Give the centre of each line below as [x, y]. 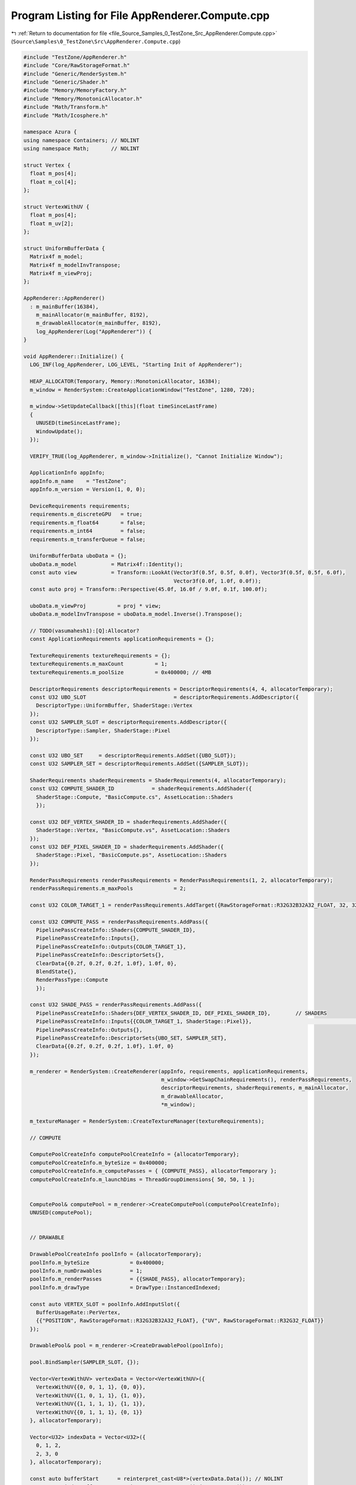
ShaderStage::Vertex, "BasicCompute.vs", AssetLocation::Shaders [133, 830]
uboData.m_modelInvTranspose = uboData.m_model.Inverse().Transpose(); [136, 614]
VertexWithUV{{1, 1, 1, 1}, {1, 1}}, [91, 1404]
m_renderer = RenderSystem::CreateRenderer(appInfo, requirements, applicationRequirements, [169, 1071]
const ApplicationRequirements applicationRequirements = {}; [122, 639]
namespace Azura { [50, 132]
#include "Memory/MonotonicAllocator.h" [83, 99]
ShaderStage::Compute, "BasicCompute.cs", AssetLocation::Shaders [135, 797]
